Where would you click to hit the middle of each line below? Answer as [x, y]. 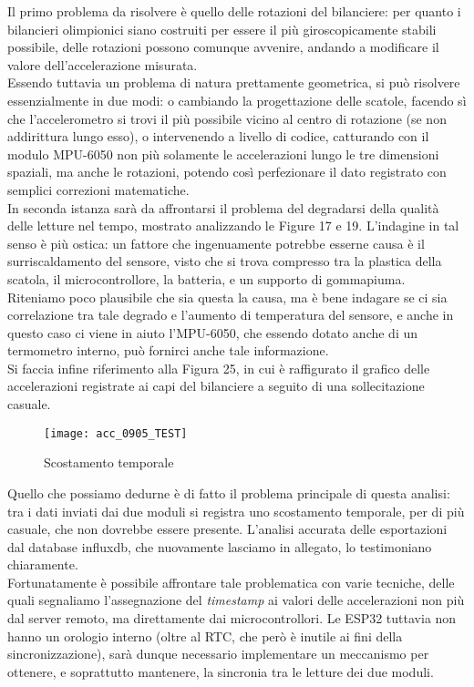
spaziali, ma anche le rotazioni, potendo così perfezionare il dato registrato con [227, 172]
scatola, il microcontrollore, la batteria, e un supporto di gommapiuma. [206, 278]
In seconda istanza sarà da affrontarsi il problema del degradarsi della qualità [223, 207]
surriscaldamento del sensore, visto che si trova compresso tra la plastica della [225, 261]
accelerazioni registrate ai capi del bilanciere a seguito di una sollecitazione [216, 386]
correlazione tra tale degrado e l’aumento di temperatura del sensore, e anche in [231, 315]
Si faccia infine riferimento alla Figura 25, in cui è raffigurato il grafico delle [219, 368]
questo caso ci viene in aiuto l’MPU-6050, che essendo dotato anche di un [213, 332]
